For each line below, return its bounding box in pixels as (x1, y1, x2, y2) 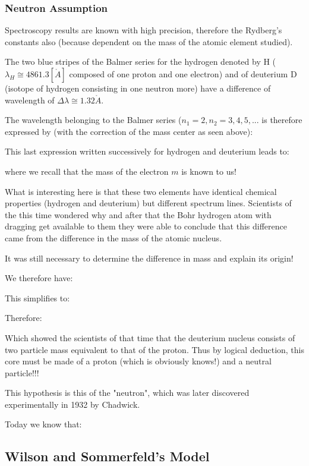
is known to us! (181, 165, 237, 177)
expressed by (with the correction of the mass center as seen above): (5, 125, 253, 137)
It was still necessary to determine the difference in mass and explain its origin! (5, 251, 294, 264)
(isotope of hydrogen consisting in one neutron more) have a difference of (5, 82, 271, 94)
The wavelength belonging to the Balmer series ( (5, 114, 182, 126)
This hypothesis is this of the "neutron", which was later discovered (5, 386, 250, 399)
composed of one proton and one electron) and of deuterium (69, 68, 288, 80)
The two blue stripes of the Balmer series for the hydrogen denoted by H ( (5, 55, 276, 68)
